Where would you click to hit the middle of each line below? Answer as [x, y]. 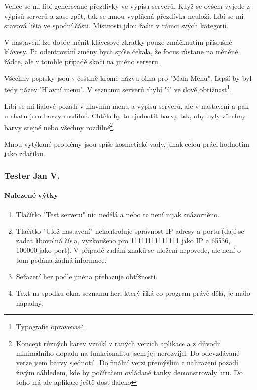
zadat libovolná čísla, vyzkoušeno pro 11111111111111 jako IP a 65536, [123, 240]
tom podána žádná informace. [61, 260]
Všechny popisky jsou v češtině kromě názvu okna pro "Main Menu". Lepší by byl [128, 78]
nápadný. [30, 302]
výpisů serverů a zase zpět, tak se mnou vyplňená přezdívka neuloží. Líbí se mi [124, 16]
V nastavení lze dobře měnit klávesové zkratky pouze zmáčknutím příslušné [118, 42]
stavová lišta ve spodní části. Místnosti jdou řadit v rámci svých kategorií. [117, 25]
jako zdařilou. [25, 153]
